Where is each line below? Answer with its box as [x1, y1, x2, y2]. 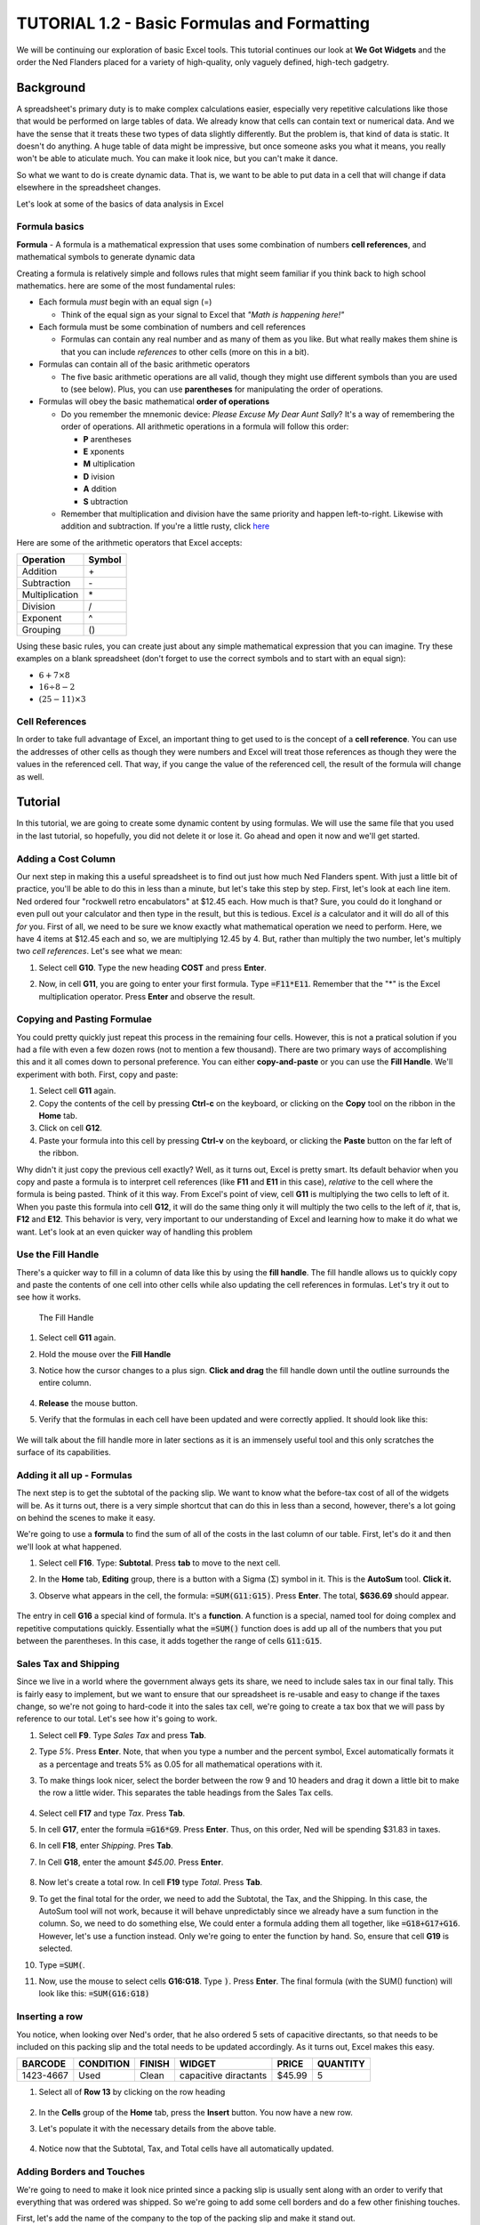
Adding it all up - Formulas [16, 1468, 132, 1481]
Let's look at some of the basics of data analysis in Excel [16, 198, 224, 209]
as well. [16, 771, 44, 782]
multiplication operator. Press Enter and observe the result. [38, 991, 255, 1001]
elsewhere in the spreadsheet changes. [16, 182, 162, 193]
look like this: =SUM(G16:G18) [38, 1988, 150, 1999]
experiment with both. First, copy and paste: [16, 1069, 179, 1080]
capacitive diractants [179, 2069, 268, 2082]
